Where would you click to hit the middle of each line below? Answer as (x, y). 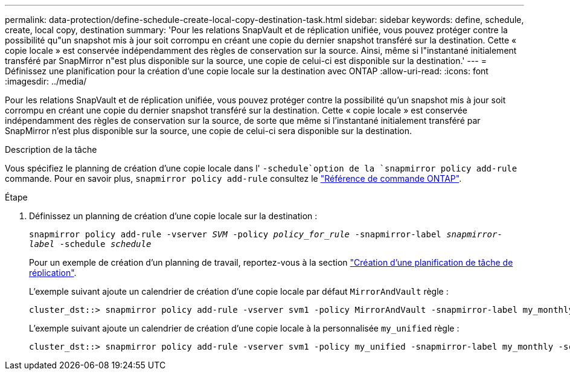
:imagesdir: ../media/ (46, 81)
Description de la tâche (51, 149)
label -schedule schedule (90, 244)
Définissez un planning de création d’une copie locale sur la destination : (173, 216)
